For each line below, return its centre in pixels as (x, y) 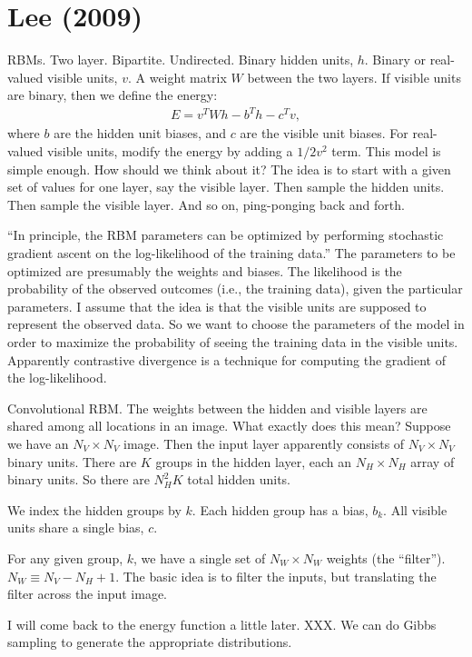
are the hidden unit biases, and (140, 133)
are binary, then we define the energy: (113, 95)
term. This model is (386, 151)
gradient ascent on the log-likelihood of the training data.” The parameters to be (231, 253)
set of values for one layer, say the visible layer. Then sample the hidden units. (226, 187)
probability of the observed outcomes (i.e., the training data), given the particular (235, 289)
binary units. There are (72, 461)
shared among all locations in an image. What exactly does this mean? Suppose (229, 426)
